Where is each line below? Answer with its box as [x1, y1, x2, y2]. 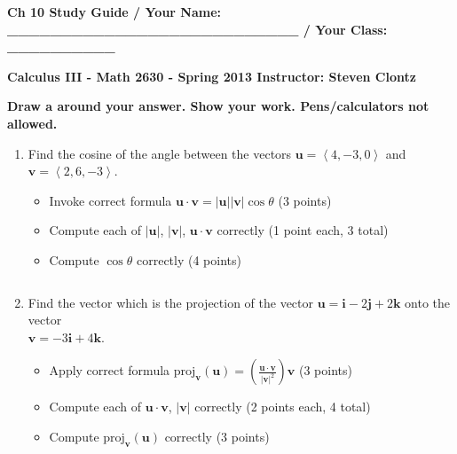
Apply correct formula [49, 361, 170, 380]
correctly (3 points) [164, 427, 270, 445]
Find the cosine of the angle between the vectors [28, 144, 292, 162]
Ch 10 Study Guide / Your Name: [7, 3, 222, 20]
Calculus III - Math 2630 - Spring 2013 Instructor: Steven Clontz [7, 67, 416, 85]
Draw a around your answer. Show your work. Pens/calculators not [7, 97, 429, 115]
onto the [405, 293, 451, 311]
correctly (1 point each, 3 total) [217, 221, 389, 239]
